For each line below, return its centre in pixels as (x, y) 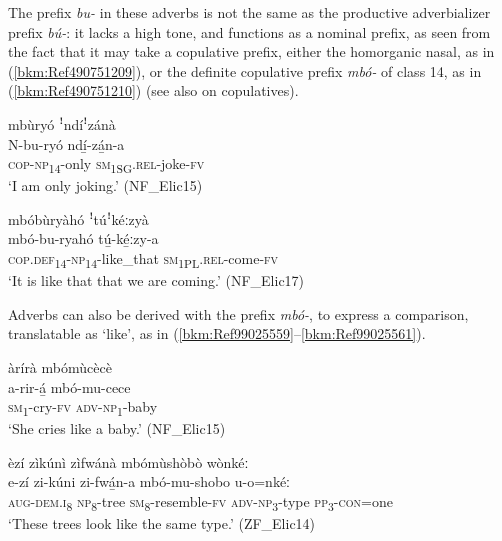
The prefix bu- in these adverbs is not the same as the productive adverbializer (249, 12)
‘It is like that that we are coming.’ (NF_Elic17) (156, 280)
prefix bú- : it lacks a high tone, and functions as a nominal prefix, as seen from (249, 31)
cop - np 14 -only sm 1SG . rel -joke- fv (106, 164)
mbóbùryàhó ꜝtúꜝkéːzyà (78, 218)
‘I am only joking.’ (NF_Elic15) (105, 185)
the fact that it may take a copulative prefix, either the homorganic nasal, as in (251, 51)
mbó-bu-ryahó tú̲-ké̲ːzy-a (83, 238)
